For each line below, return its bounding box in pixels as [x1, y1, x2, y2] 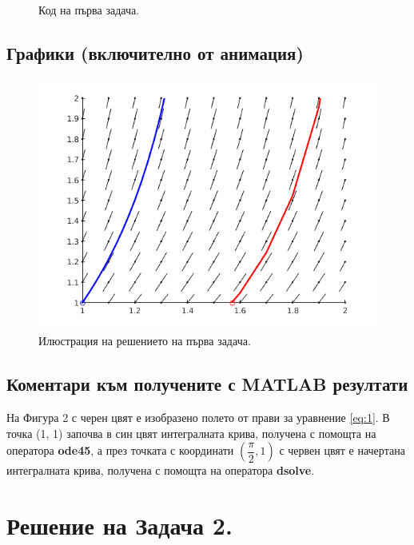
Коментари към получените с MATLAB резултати [6, 372, 408, 396]
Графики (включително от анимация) [6, 40, 304, 65]
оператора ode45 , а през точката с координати [6, 442, 234, 459]
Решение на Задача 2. [6, 509, 233, 542]
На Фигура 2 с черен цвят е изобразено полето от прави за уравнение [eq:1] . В [6, 409, 390, 426]
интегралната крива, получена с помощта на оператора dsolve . [6, 462, 315, 479]
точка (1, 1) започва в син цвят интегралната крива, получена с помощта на [6, 424, 376, 441]
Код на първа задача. [38, 2, 140, 18]
